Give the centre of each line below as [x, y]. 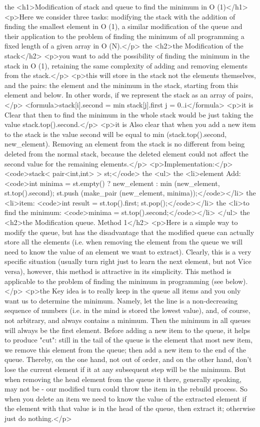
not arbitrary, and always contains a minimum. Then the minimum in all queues [128, 320]
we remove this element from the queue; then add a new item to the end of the [125, 349]
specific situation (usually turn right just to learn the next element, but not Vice [128, 261]
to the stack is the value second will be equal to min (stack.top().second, [116, 134]
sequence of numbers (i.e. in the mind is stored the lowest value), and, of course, [127, 310]
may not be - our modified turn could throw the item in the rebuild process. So [126, 389]
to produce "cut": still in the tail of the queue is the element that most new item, [129, 340]
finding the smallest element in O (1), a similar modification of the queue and [123, 26]
